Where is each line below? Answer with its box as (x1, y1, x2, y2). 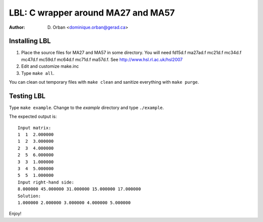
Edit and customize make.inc (21, 63, 79, 69)
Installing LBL (9, 37, 51, 45)
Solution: (18, 193, 41, 199)
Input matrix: (18, 125, 51, 130)
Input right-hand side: (18, 179, 75, 185)
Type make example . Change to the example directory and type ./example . (9, 105, 164, 111)
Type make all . (21, 70, 55, 76)
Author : (9, 24, 25, 30)
